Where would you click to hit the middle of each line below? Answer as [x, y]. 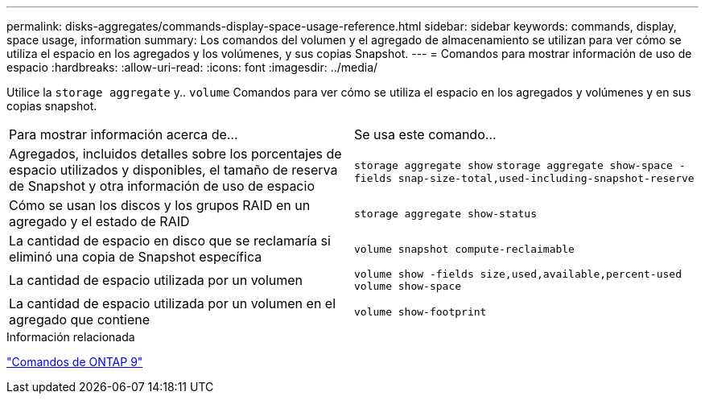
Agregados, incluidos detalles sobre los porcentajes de [175, 154]
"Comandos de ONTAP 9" [75, 362]
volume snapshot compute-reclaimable [464, 249]
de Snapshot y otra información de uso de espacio [162, 186]
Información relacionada [71, 337]
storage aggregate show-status [445, 213]
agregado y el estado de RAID [99, 221]
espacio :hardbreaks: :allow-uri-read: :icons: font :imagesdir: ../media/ [192, 67]
